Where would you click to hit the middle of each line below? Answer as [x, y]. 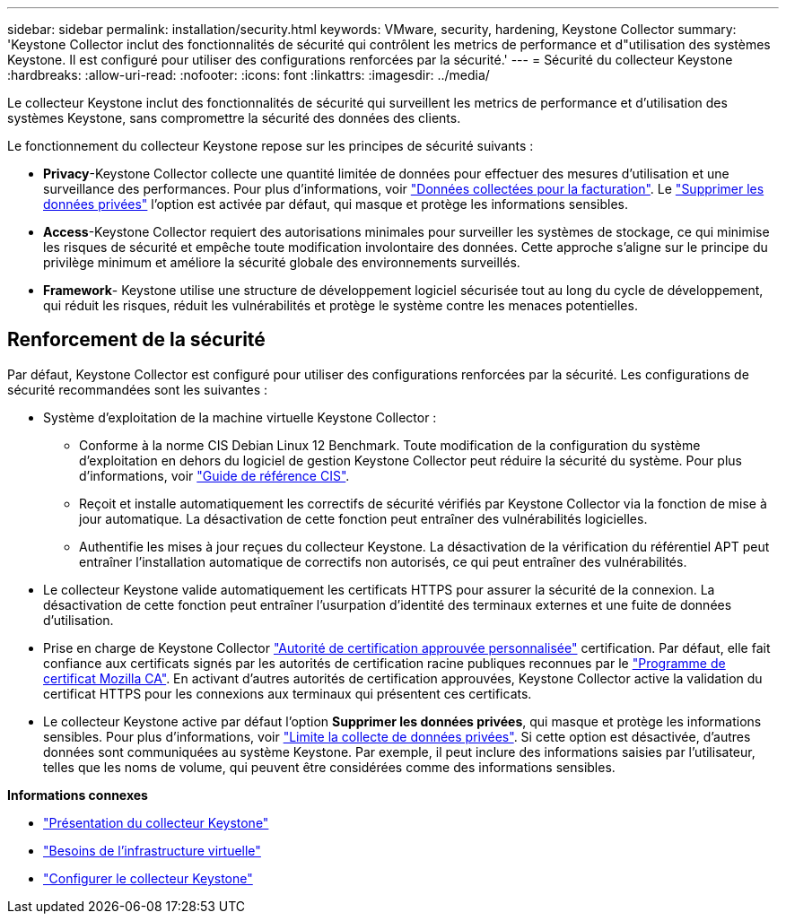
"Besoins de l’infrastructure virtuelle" [152, 850]
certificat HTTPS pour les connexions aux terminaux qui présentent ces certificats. [288, 693]
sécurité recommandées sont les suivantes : [138, 389]
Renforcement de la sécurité [136, 340]
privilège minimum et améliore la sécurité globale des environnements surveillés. [282, 262]
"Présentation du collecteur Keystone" [156, 822]
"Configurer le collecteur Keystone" [148, 878]
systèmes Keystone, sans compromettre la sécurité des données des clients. [234, 118]
